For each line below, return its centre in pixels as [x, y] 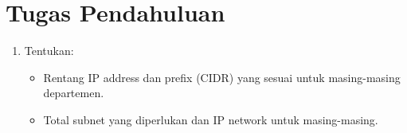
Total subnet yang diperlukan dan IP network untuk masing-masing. [211, 119]
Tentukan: [49, 51]
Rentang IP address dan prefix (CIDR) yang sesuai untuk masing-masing [222, 77]
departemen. [74, 93]
